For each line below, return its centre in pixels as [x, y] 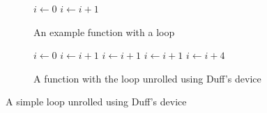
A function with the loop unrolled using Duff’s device [147, 78]
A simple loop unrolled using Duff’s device [96, 102]
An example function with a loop [104, 32]
